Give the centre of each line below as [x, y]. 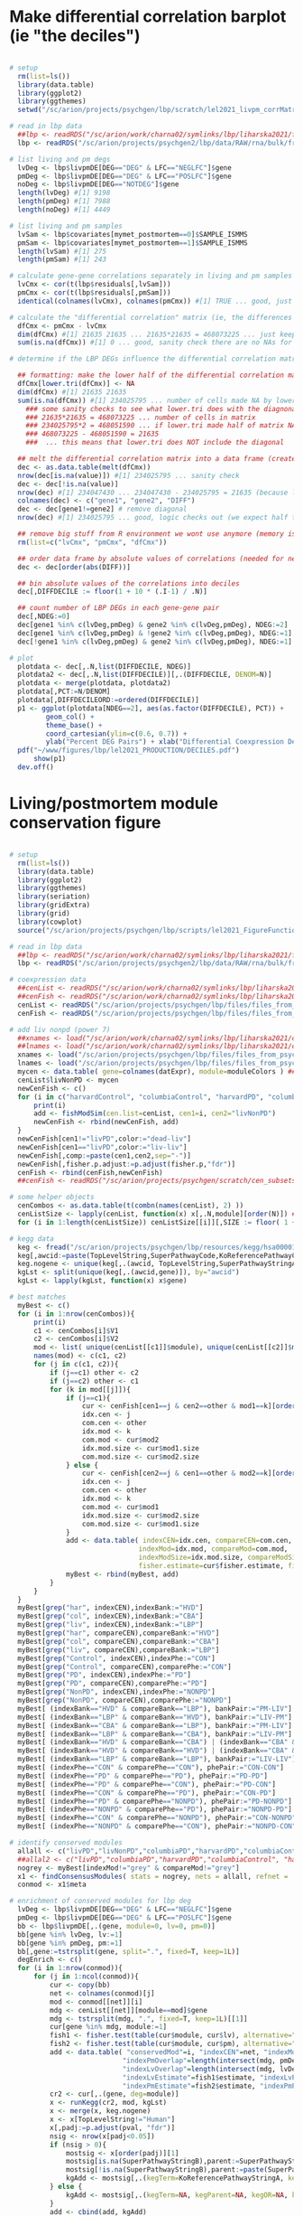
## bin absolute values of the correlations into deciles [129, 583]
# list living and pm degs [60, 159]
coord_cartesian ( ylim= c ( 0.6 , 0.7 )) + [116, 734]
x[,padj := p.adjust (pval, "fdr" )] [112, 2127]
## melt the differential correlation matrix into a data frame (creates [159, 459]
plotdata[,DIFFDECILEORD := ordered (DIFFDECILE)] [109, 700]
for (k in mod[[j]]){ [90, 1389]
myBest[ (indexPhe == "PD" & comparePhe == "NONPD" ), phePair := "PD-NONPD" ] [155, 1801]
